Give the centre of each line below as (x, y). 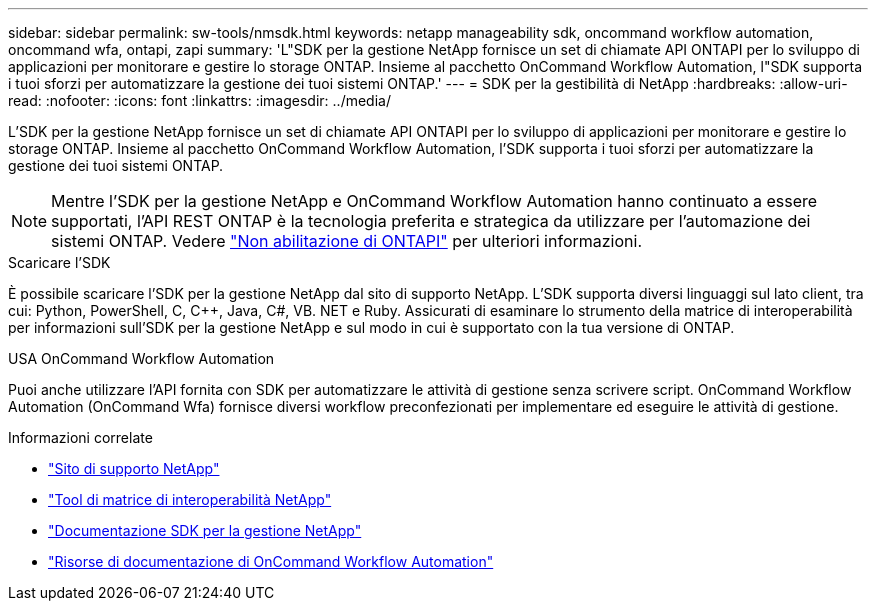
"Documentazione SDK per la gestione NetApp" (205, 530)
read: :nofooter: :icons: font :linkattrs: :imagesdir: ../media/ (199, 100)
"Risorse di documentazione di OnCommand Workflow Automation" (271, 561)
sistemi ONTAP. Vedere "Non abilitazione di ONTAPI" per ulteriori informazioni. (346, 241)
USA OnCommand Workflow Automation (141, 358)
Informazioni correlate (80, 437)
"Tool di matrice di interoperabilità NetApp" (190, 499)
